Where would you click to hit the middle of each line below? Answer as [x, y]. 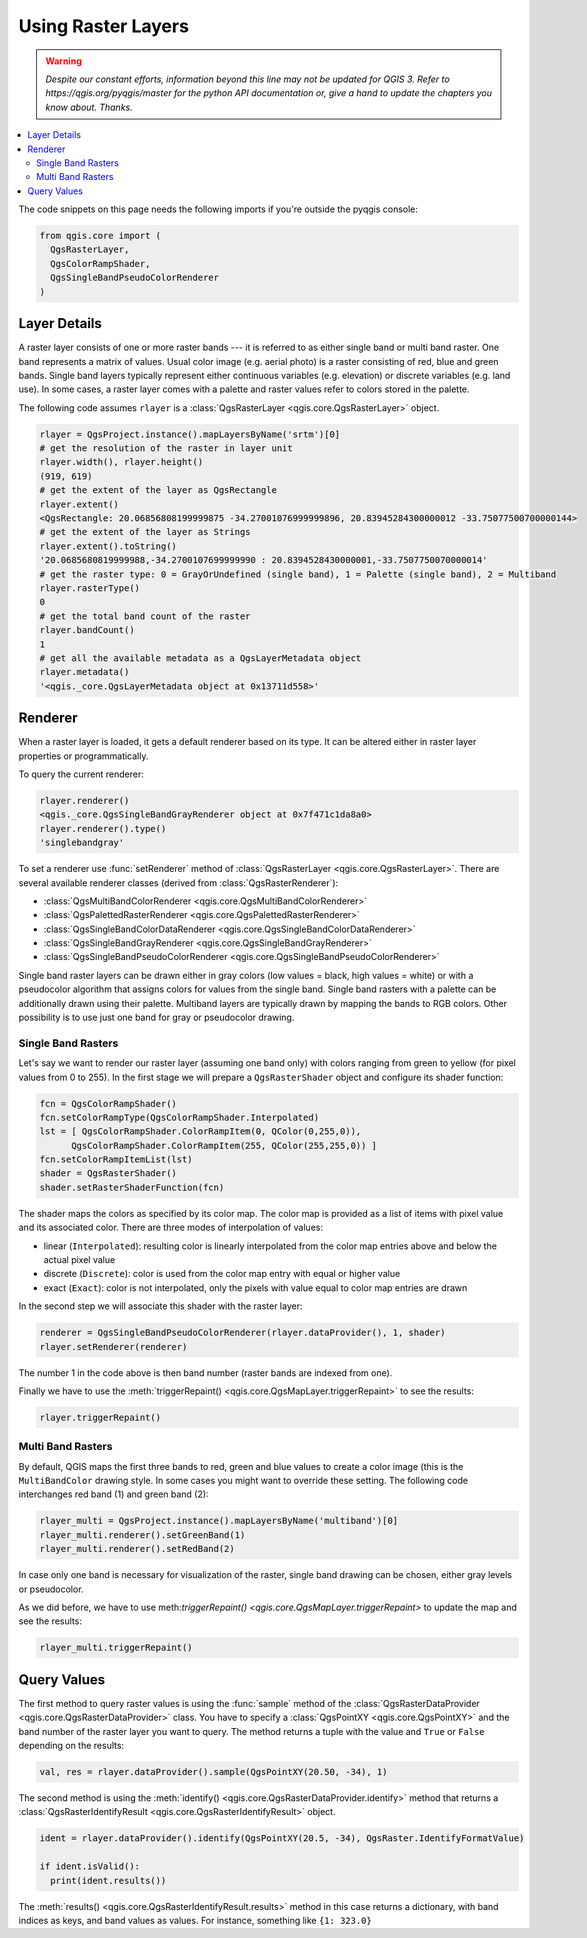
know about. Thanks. [89, 107]
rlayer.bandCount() [87, 630]
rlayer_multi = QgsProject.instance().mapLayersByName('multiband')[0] [219, 1521]
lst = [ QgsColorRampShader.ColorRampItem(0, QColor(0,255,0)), [200, 1131]
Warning [63, 61]
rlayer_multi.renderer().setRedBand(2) [137, 1549]
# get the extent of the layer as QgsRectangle [158, 490]
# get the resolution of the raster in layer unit [166, 448]
